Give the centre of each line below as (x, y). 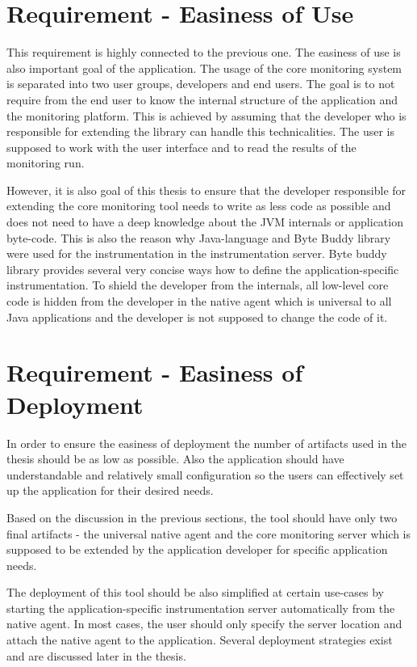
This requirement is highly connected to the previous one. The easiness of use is (204, 52)
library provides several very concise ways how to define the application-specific (203, 269)
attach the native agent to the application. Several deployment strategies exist (200, 640)
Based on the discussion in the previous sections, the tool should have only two (202, 517)
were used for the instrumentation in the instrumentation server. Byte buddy (197, 253)
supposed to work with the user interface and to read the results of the (181, 147)
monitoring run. (46, 163)
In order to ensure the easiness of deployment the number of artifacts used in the (207, 443)
